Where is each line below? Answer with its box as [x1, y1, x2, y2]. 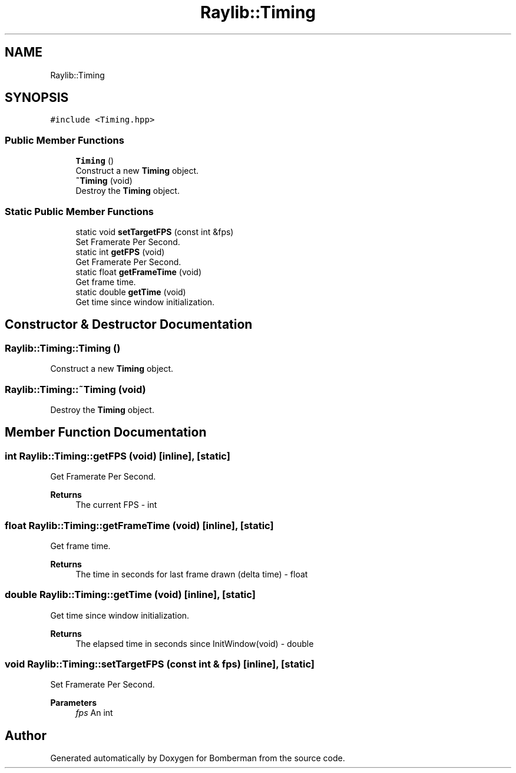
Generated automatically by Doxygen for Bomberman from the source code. [50, 753, 345, 764]
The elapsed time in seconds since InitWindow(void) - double [75, 638, 314, 649]
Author [5, 728, 47, 743]
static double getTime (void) [75, 286, 186, 297]
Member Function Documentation [5, 425, 207, 440]
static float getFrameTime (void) [75, 266, 202, 277]
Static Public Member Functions [5, 205, 154, 217]
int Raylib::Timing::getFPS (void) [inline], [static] [5, 450, 230, 462]
